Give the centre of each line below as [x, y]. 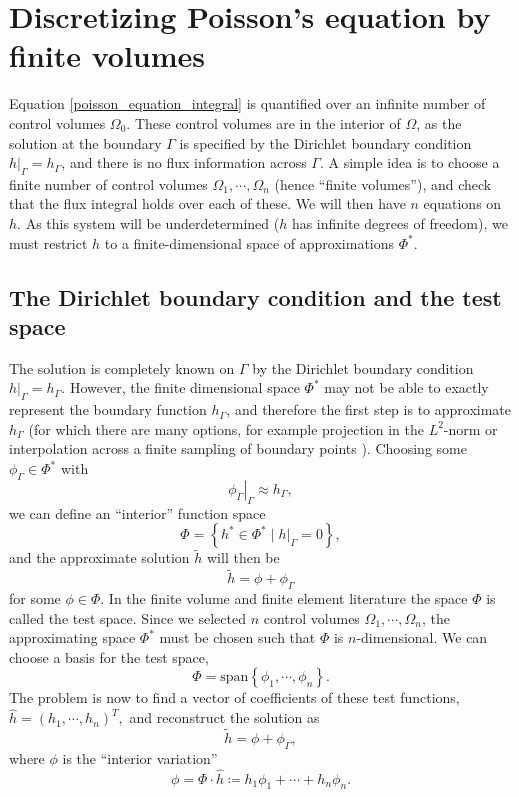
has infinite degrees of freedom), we [399, 223]
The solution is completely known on [122, 367]
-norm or [470, 428]
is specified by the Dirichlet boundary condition [325, 142]
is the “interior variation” [140, 757]
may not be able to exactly [406, 387]
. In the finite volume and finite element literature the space [284, 598]
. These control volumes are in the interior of [263, 122]
